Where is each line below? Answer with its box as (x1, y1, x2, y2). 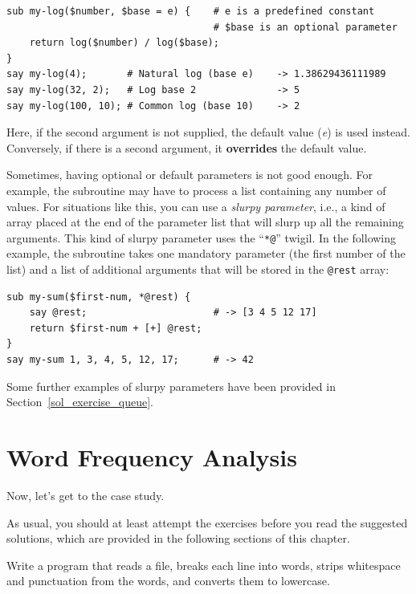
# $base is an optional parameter (213, 21, 398, 33)
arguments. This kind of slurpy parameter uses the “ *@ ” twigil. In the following (6, 229, 397, 246)
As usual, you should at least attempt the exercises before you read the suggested (6, 514, 408, 531)
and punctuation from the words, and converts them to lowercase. (6, 572, 330, 589)
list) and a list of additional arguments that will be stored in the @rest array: (6, 260, 389, 277)
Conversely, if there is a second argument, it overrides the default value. (6, 139, 367, 156)
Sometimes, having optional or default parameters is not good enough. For (6, 166, 373, 183)
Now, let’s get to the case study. (6, 486, 165, 503)
